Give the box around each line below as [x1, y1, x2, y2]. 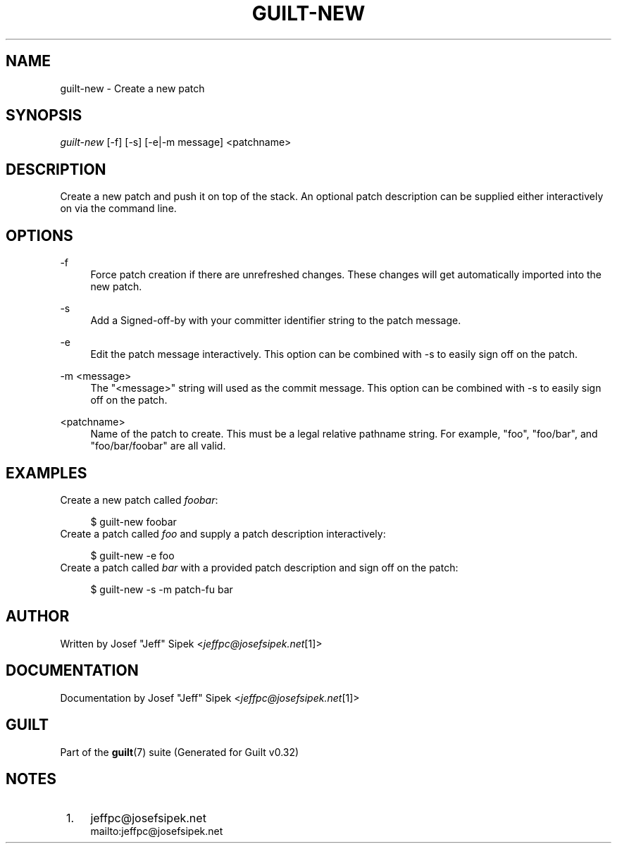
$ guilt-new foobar [90, 515, 177, 528]
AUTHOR [6, 607, 70, 626]
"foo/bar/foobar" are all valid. [90, 440, 226, 452]
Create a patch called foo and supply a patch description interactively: [60, 527, 386, 540]
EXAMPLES [6, 464, 87, 482]
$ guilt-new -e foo [90, 549, 175, 562]
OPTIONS [6, 226, 73, 244]
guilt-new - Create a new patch [60, 82, 205, 94]
